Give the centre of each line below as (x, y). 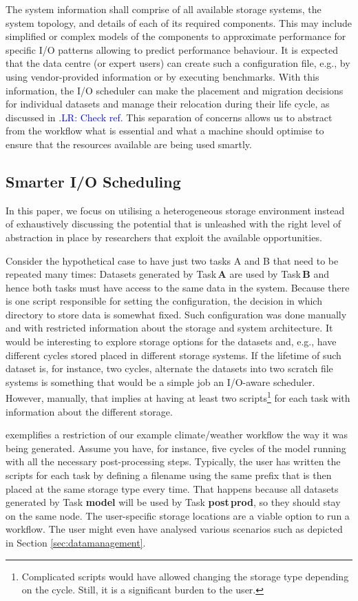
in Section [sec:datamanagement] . (76, 543)
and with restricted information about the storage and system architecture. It (169, 328)
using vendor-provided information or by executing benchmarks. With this (162, 76)
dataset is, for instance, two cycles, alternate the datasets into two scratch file (169, 368)
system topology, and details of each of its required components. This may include (179, 22)
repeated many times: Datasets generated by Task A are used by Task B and (168, 274)
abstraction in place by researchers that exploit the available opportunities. (164, 237)
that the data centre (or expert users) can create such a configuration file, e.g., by (178, 63)
